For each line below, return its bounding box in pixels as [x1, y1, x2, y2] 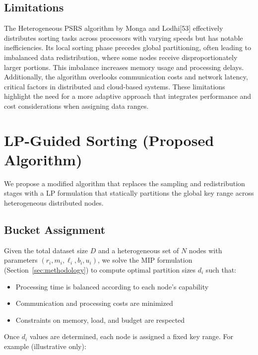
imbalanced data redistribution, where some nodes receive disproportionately [4, 52, 238, 62]
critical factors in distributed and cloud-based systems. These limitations [4, 81, 225, 91]
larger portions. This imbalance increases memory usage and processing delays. [4, 62, 244, 72]
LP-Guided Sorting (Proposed [4, 130, 214, 150]
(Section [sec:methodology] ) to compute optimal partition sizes [4, 265, 196, 275]
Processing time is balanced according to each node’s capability [15, 281, 209, 291]
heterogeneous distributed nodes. [4, 198, 104, 208]
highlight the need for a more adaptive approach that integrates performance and [4, 91, 252, 101]
